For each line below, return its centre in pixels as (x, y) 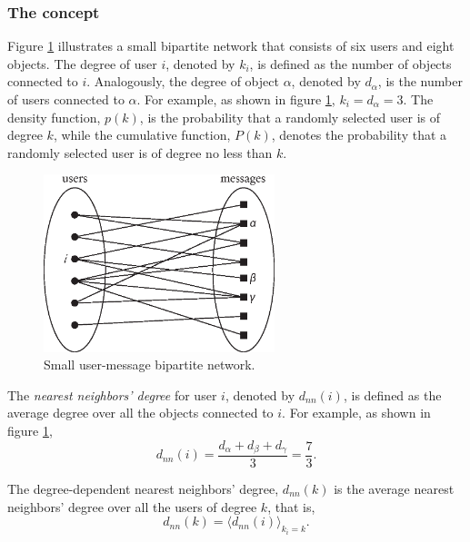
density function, (54, 117)
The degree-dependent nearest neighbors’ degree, (143, 489)
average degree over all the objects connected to (140, 413)
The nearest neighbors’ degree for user (112, 394)
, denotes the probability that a (359, 135)
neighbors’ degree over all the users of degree (132, 506)
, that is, (291, 506)
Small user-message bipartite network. (150, 365)
